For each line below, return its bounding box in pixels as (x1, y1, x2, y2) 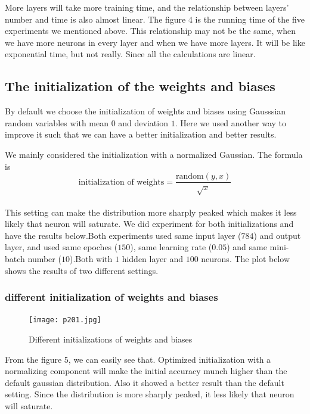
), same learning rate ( (130, 241, 212, 253)
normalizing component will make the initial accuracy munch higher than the (5, 365, 287, 377)
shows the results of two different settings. (5, 264, 159, 276)
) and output (253, 229, 301, 241)
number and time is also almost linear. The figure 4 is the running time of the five (5, 13, 305, 25)
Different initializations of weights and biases (29, 333, 193, 345)
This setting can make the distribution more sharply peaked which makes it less (5, 206, 297, 218)
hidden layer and (122, 252, 183, 264)
